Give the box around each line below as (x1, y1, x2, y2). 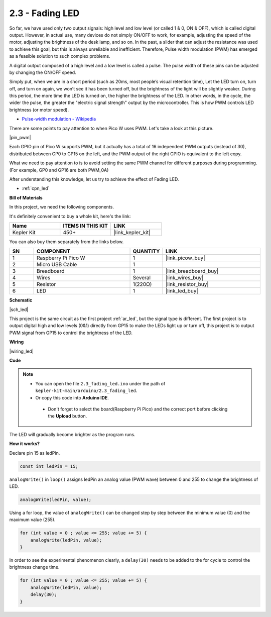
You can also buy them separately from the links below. (9, 239, 124, 245)
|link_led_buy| (165, 287, 198, 294)
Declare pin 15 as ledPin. (9, 450, 60, 456)
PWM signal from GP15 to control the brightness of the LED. (9, 330, 133, 336)
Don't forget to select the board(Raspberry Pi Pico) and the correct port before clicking (48, 406, 228, 412)
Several (132, 274, 151, 281)
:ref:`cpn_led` (22, 185, 50, 191)
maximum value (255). (9, 517, 56, 523)
